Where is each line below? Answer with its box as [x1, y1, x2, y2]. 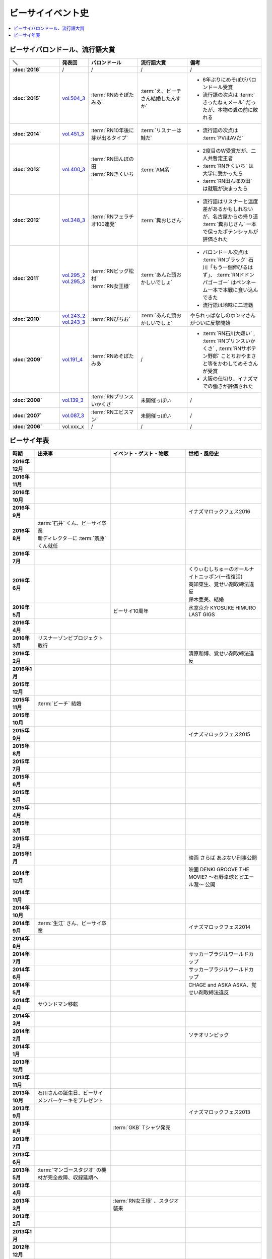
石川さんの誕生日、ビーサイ [37, 1089, 103, 1096]
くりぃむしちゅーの [188, 566, 234, 573]
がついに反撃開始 [189, 319, 231, 326]
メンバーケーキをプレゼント [37, 1097, 103, 1104]
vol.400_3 [62, 166, 86, 173]
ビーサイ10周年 [113, 607, 149, 614]
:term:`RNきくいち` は [202, 162, 254, 169]
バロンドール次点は [202, 248, 248, 255]
